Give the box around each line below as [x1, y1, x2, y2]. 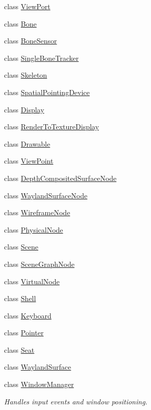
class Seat [4, 344, 35, 355]
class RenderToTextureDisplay [4, 121, 99, 132]
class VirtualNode [4, 276, 60, 286]
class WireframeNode [4, 207, 70, 218]
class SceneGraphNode [4, 258, 74, 269]
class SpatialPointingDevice [4, 86, 90, 97]
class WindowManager [4, 379, 74, 390]
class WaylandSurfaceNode [4, 190, 88, 200]
